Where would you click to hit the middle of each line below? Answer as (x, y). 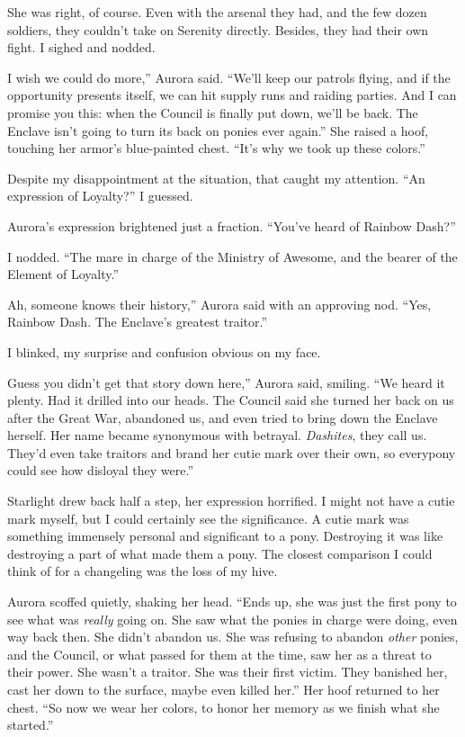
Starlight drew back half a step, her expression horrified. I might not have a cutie (231, 501)
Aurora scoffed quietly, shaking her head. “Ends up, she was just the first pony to (232, 602)
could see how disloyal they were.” (101, 470)
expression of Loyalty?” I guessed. (100, 196)
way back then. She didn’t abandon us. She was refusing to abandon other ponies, (233, 637)
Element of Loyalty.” (63, 274)
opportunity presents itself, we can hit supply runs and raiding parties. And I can (232, 95)
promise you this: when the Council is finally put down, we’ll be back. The (213, 112)
